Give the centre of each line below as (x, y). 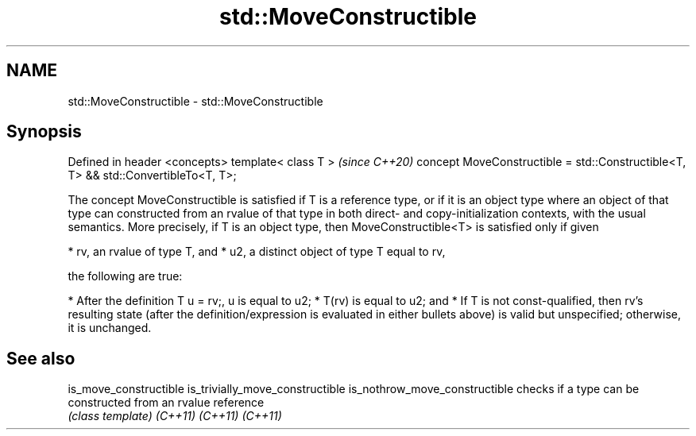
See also (41, 358)
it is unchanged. (110, 328)
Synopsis (44, 132)
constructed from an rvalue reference (166, 403)
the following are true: (125, 276)
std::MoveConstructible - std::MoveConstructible (195, 101)
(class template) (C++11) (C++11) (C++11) (175, 416)
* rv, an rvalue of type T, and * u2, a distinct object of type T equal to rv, (257, 252)
